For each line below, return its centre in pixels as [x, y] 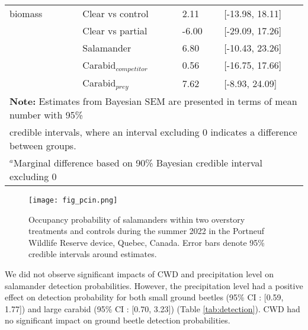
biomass [26, 13]
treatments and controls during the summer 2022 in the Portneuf [147, 231]
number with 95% [46, 114]
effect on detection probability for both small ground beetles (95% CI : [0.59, [144, 297]
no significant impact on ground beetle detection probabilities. [118, 320]
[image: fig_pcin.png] [73, 200]
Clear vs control [115, 13]
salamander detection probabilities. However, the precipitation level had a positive [154, 285]
